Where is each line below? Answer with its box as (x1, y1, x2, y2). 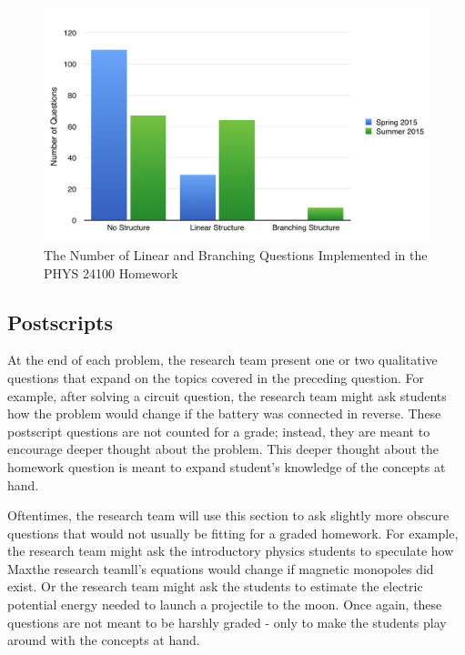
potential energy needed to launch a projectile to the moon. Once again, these (7, 595, 442, 614)
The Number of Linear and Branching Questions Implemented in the (44, 245, 428, 264)
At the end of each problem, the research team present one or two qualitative (7, 350, 438, 369)
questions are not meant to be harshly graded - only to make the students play (7, 612, 447, 631)
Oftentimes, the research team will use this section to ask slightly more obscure (7, 506, 450, 525)
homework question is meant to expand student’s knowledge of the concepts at (7, 457, 446, 476)
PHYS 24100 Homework (44, 263, 178, 282)
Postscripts (7, 307, 114, 336)
